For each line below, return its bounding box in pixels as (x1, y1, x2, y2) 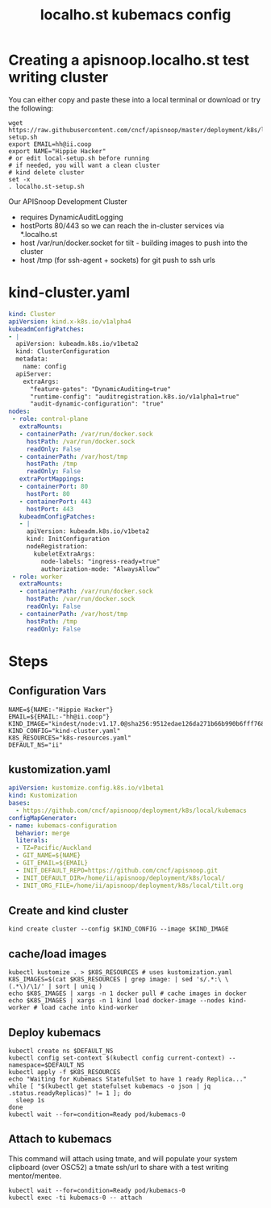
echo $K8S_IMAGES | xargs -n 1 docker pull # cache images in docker (8, 989, 248, 998)
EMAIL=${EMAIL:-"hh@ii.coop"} (8, 712, 110, 721)
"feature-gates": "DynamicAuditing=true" (29, 385, 172, 393)
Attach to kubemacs (8, 1132, 112, 1146)
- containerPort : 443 (19, 498, 92, 506)
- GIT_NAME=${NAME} (15, 852, 81, 860)
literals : (15, 836, 48, 844)
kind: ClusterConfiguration (15, 348, 110, 356)
